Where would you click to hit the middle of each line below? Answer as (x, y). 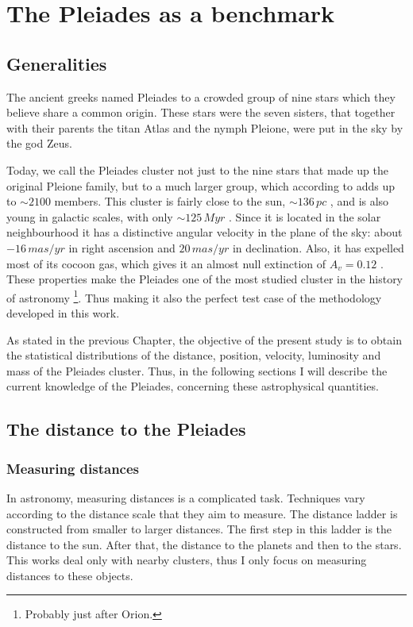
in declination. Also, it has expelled (318, 247)
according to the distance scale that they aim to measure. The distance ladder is (202, 513)
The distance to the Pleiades (126, 429)
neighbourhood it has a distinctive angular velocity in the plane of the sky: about (205, 232)
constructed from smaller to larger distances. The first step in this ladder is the (199, 529)
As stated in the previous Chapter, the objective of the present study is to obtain (204, 339)
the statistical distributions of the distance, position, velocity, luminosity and (194, 355)
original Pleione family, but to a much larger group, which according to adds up (201, 185)
